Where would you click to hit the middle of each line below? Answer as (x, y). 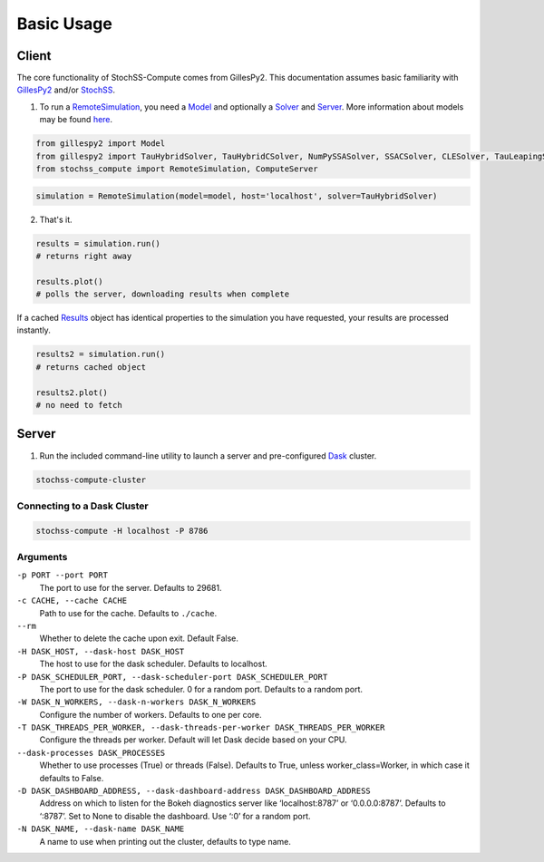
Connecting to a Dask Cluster (83, 506)
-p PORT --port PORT (63, 575)
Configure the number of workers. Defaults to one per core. (151, 714)
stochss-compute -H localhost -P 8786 (122, 531)
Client (34, 56)
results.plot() (69, 281)
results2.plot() (72, 392)
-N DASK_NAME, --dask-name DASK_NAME (101, 829)
